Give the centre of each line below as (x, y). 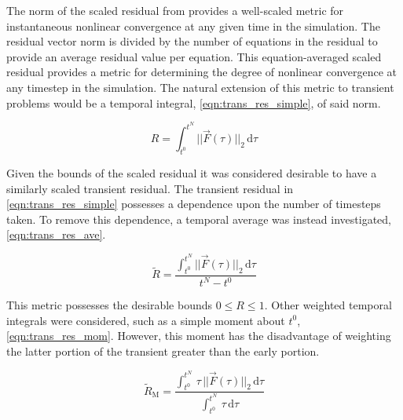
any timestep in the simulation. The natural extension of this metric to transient (200, 87)
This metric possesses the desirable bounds (109, 305)
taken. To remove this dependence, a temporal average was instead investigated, (199, 219)
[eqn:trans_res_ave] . (56, 234)
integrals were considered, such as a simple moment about (146, 320)
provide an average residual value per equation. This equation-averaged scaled (194, 56)
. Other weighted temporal (328, 305)
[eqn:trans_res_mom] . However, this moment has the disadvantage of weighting (199, 336)
